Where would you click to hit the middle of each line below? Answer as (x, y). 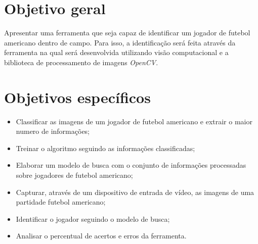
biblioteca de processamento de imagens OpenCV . (81, 62)
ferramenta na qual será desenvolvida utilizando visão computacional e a (116, 52)
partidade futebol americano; (61, 202)
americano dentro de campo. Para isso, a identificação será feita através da (120, 42)
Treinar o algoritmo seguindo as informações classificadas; (105, 148)
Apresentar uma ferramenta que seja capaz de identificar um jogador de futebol (127, 33)
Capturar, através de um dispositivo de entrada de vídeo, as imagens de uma (135, 192)
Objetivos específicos (77, 97)
